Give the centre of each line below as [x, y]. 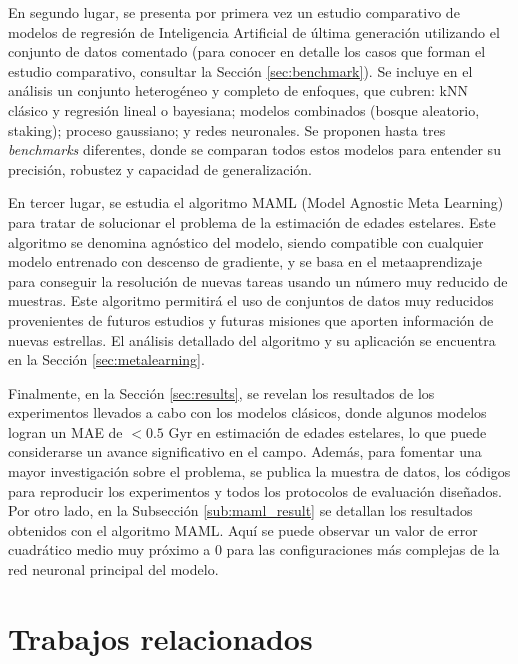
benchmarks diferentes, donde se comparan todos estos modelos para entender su [254, 149]
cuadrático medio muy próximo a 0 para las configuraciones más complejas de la [254, 549]
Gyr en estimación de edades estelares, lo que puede [327, 431]
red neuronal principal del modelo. [113, 569]
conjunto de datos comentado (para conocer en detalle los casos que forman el [247, 51]
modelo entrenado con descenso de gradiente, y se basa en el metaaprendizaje [245, 261]
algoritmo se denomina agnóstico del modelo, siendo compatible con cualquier [246, 241]
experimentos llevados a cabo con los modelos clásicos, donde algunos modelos [247, 412]
